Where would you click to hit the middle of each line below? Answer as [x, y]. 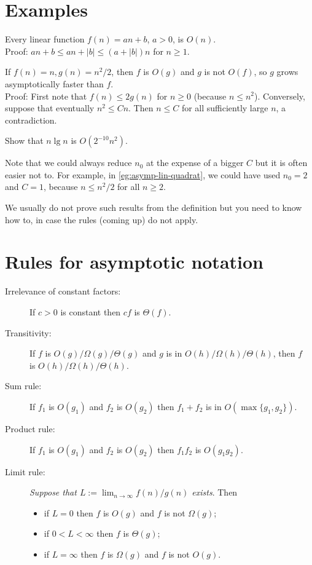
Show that [24, 140]
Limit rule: [25, 471]
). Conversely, [280, 96]
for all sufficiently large [225, 108]
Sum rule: [23, 386]
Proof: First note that [46, 96]
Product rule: [30, 428]
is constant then [91, 311]
